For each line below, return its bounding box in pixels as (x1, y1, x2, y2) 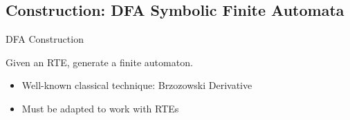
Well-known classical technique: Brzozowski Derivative (21, 78, 252, 92)
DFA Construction (6, 32, 84, 46)
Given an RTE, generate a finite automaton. (6, 54, 193, 69)
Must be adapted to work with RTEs (21, 101, 179, 115)
